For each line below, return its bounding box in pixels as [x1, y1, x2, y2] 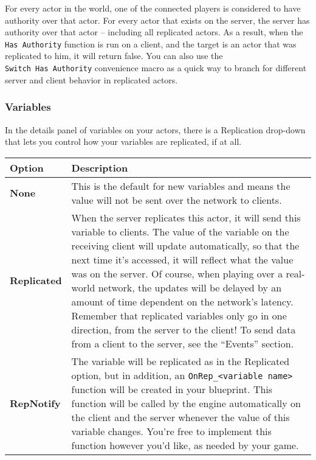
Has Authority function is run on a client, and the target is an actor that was [5, 37, 297, 50]
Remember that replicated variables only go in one [71, 308, 287, 322]
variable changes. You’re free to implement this [71, 423, 272, 438]
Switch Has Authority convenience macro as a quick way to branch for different [5, 61, 307, 74]
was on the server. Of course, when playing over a [71, 266, 283, 281]
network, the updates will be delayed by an [98, 280, 282, 294]
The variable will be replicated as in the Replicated [71, 354, 290, 368]
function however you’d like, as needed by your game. [71, 437, 299, 452]
